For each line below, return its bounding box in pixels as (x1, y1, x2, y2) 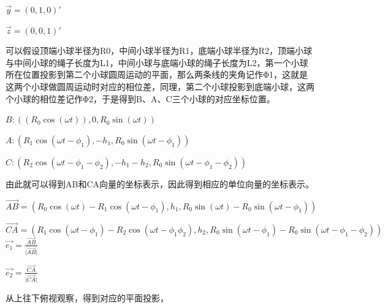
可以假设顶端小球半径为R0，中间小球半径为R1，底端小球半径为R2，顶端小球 (6, 44, 312, 57)
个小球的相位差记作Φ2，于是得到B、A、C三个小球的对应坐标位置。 (6, 92, 275, 105)
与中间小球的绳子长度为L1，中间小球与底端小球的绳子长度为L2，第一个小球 (6, 56, 308, 69)
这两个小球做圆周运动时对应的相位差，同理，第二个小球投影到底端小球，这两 (6, 80, 314, 92)
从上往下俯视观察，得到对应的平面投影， (6, 291, 169, 304)
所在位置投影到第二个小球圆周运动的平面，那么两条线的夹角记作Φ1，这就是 (6, 68, 308, 81)
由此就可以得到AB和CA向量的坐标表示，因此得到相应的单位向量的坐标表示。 (6, 177, 314, 190)
